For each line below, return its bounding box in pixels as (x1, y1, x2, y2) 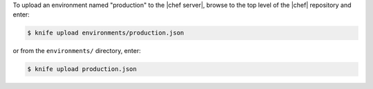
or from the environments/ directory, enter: (12, 47, 141, 55)
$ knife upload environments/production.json (27, 29, 184, 37)
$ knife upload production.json (27, 66, 137, 73)
